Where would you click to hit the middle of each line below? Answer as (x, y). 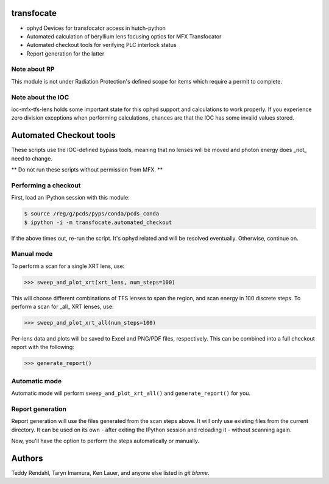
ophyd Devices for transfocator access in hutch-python (96, 28)
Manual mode (32, 254)
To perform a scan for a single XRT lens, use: (68, 266)
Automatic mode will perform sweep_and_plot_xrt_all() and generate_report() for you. (131, 393)
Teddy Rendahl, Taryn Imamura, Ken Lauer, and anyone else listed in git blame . (110, 472)
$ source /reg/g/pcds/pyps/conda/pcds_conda (92, 214)
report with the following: (43, 347)
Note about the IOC (40, 97)
